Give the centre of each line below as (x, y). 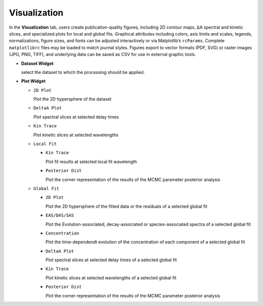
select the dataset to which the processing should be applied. (83, 72)
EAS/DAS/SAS (60, 216)
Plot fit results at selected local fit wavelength (91, 162)
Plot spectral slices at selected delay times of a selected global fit (111, 260)
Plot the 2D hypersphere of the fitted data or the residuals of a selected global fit (126, 206)
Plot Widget (33, 81)
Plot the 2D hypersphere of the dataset (72, 99)
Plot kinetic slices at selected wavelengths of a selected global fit (111, 278)
